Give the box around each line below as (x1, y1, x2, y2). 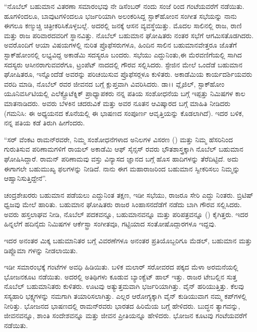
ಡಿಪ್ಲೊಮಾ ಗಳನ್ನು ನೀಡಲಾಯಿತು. (4, 245, 78, 255)
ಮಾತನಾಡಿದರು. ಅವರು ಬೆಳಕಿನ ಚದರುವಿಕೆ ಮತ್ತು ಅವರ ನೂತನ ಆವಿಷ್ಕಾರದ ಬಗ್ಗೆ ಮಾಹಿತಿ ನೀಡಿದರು (4, 98, 231, 108)
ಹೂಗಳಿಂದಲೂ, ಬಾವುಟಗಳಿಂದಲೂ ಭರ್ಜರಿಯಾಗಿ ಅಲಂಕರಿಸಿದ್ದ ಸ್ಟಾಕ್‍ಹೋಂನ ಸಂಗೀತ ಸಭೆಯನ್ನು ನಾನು (4, 10, 237, 21)
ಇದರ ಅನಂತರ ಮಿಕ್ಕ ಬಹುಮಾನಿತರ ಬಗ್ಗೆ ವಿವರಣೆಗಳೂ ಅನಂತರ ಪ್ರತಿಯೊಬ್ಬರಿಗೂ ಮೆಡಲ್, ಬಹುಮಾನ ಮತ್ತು (4, 235, 252, 246)
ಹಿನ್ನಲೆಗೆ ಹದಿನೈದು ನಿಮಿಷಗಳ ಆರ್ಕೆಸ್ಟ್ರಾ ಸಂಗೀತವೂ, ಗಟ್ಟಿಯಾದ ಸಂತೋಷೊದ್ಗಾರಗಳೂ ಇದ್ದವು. (4, 219, 216, 229)
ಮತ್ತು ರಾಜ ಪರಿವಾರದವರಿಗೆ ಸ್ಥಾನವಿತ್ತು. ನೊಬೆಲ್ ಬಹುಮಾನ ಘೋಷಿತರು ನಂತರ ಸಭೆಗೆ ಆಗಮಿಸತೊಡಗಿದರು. (4, 30, 254, 40)
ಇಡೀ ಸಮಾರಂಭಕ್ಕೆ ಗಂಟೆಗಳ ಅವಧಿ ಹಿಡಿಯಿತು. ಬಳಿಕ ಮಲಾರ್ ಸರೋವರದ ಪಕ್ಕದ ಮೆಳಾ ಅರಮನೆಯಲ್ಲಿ (4, 262, 239, 272)
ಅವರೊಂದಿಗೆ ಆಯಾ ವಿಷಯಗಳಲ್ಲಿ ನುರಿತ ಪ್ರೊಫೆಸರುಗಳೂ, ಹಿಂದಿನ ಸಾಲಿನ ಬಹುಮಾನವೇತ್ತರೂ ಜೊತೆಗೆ (4, 40, 237, 50)
